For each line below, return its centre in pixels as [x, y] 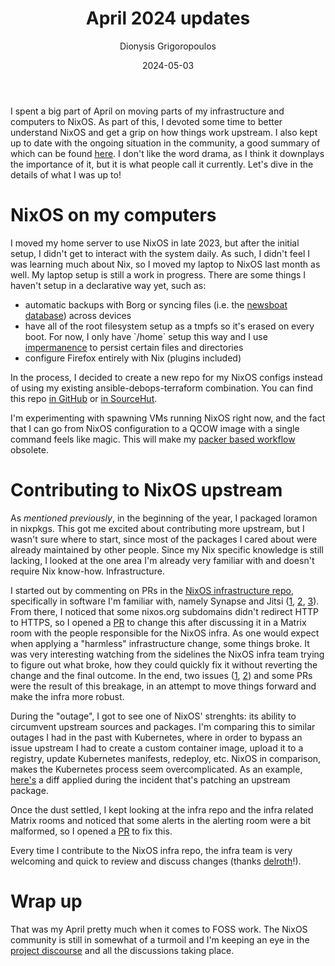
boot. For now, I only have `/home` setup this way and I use [146, 336]
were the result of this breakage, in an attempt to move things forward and [163, 686]
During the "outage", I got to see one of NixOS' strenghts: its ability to [153, 716]
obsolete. [29, 449]
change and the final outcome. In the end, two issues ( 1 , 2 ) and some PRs [161, 675]
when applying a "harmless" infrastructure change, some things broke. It [160, 643]
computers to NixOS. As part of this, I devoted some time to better [146, 121]
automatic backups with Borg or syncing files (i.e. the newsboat [156, 304]
